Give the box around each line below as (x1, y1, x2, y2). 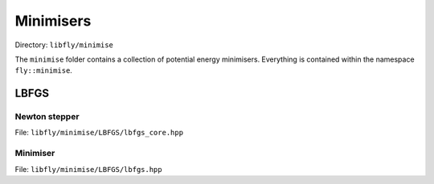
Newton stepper (14, 111, 80, 122)
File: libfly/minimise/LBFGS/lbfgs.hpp (14, 164, 162, 174)
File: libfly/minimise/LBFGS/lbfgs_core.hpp (14, 128, 184, 138)
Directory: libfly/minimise (14, 40, 114, 50)
